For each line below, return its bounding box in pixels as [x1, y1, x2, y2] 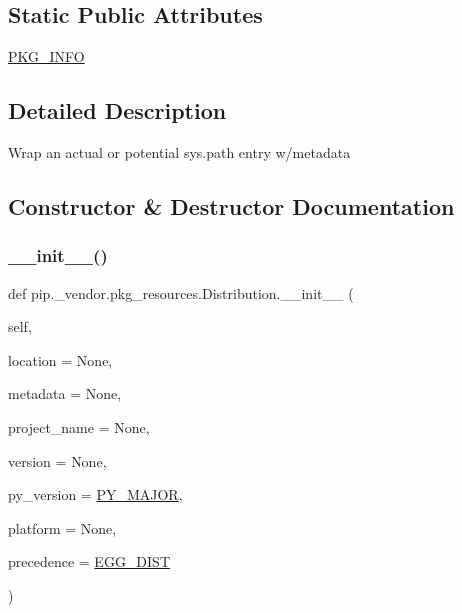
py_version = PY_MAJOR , [8, 484, 183, 505]
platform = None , [8, 517, 117, 538]
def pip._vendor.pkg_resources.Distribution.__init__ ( [8, 282, 354, 303]
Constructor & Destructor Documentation [8, 190, 455, 221]
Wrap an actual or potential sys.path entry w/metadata [8, 142, 351, 162]
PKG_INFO [8, 46, 85, 67]
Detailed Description [8, 95, 227, 126]
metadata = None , [8, 383, 122, 404]
